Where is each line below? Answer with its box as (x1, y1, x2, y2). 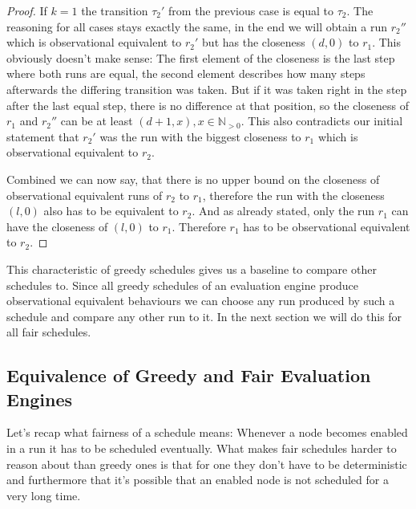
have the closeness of (6, 218, 108, 234)
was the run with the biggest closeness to (99, 128, 301, 145)
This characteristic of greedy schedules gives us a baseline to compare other (6, 260, 377, 277)
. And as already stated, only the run (192, 202, 375, 219)
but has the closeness (202, 34, 305, 51)
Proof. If (6, 2, 47, 18)
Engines (6, 386, 73, 411)
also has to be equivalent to (43, 202, 179, 219)
